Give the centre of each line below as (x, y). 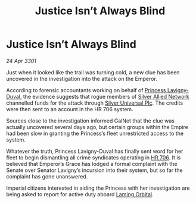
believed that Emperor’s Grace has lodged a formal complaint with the (92, 164)
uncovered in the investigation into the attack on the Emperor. (82, 79)
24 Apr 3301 (21, 61)
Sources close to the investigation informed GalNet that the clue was (90, 121)
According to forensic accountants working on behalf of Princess (86, 90)
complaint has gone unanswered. (47, 176)
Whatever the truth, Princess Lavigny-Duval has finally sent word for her (95, 151)
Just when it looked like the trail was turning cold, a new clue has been (93, 72)
